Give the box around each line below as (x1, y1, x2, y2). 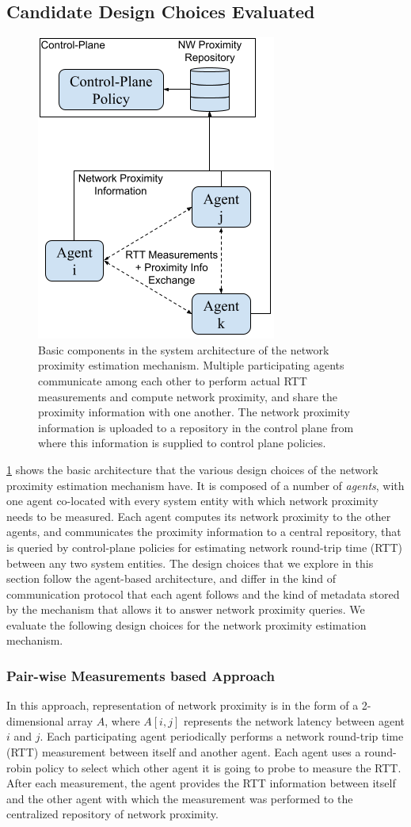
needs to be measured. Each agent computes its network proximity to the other (6, 507, 391, 524)
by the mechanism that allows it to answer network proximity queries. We (6, 601, 365, 618)
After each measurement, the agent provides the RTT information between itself (6, 775, 396, 791)
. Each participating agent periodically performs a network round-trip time (40, 728, 404, 745)
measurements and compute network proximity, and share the (38, 388, 337, 404)
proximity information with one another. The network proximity (38, 404, 350, 420)
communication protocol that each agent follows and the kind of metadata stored (6, 585, 400, 602)
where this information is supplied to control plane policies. (38, 435, 326, 451)
